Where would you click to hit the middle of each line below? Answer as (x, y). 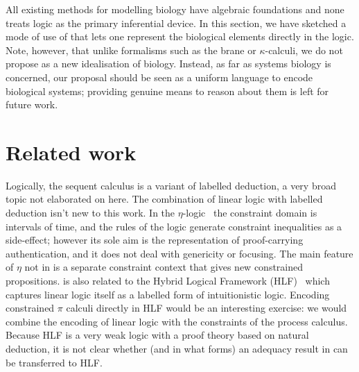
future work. (32, 104)
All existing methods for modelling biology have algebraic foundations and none (175, 9)
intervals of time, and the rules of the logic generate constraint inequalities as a (174, 226)
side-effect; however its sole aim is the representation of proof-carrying (155, 240)
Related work (71, 152)
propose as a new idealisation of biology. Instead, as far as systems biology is (168, 64)
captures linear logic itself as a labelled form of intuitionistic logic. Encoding (168, 294)
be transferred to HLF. (54, 362)
